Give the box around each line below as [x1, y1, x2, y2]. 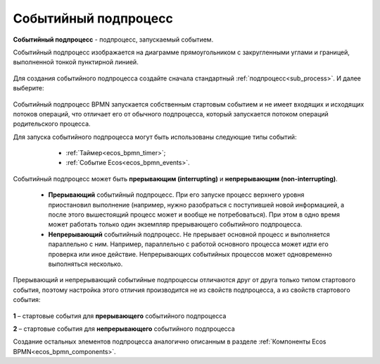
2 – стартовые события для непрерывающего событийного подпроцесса [13, 324, 235, 333]
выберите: [13, 84, 45, 92]
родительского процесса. [13, 120, 91, 128]
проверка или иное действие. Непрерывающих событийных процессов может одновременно [48, 250, 332, 258]
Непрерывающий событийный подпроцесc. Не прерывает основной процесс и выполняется [48, 230, 330, 238]
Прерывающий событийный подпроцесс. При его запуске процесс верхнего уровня [48, 190, 305, 199]
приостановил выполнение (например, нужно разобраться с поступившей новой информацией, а [48, 200, 345, 209]
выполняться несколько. [48, 260, 123, 268]
